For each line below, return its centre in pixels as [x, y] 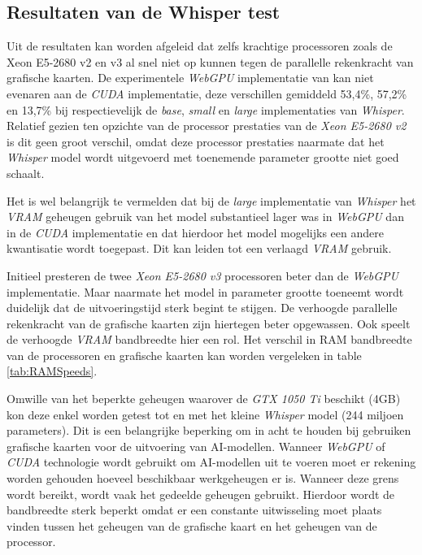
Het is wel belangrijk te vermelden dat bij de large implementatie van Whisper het [211, 200]
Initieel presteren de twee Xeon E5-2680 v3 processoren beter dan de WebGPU [203, 275]
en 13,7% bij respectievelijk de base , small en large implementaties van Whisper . [206, 109]
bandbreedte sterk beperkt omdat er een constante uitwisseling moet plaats [194, 510]
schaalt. [26, 173]
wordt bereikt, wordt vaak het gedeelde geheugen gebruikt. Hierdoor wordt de [201, 494]
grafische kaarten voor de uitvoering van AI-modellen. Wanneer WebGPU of [196, 446]
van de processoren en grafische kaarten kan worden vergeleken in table [184, 355]
